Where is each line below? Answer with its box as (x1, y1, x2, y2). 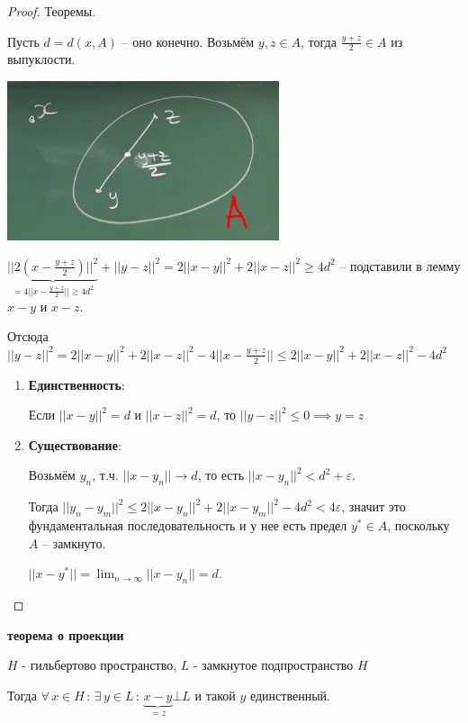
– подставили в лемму (339, 256, 461, 275)
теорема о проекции (7, 625, 124, 644)
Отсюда (7, 327, 49, 346)
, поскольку (387, 515, 450, 534)
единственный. (249, 685, 330, 704)
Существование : (28, 435, 121, 454)
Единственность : (28, 375, 125, 393)
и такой (194, 685, 236, 704)
